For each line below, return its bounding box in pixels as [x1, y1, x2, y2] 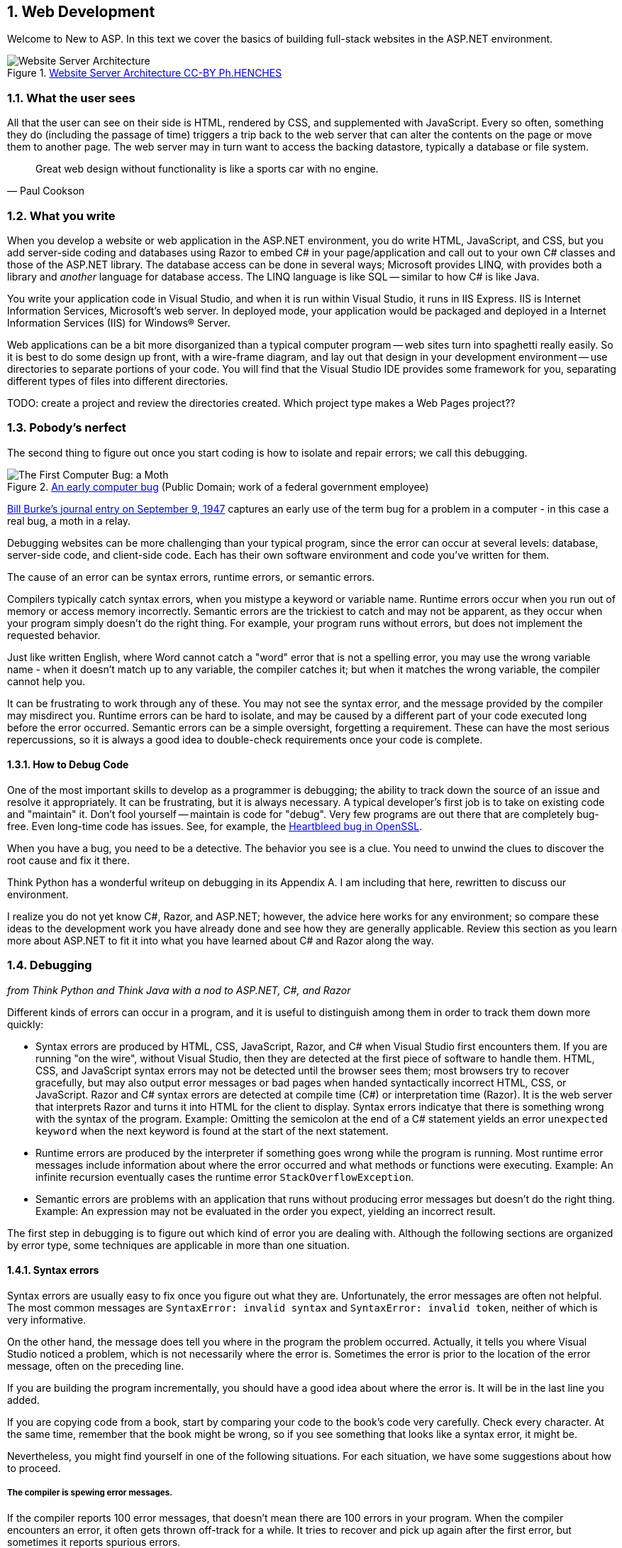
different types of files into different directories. [7, 374, 228, 387]
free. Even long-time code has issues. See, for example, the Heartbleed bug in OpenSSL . [7, 819, 423, 832]
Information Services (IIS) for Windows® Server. [7, 316, 231, 329]
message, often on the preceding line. [7, 1359, 184, 1372]
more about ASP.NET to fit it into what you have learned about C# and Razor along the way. [7, 934, 434, 947]
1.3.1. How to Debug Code [7, 758, 129, 771]
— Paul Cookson [7, 185, 85, 197]
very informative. [7, 1313, 87, 1326]
